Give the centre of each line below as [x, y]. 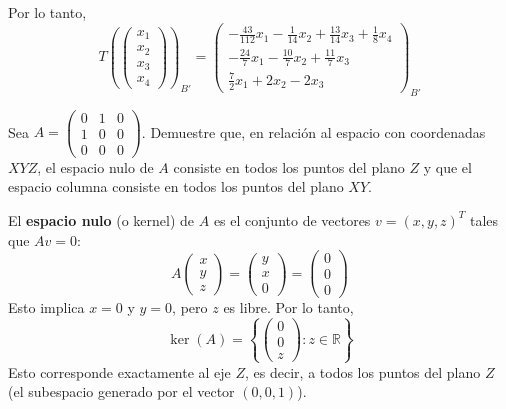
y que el [447, 166]
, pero [190, 307]
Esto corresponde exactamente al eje [119, 371]
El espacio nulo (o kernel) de [101, 219]
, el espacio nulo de [95, 166]
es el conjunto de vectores [292, 219]
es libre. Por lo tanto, [288, 307]
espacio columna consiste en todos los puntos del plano [176, 186]
